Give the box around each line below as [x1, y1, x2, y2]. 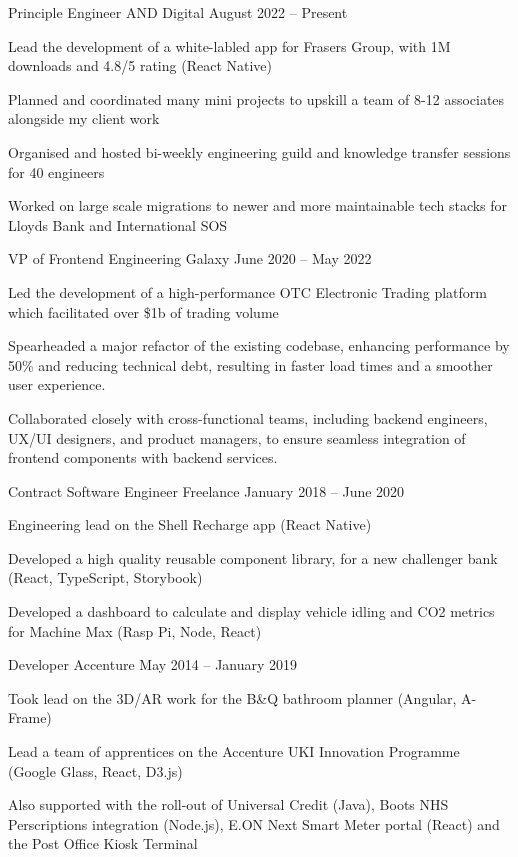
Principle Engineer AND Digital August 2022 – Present [8, 2, 348, 22]
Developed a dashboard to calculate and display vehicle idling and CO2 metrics [8, 601, 495, 622]
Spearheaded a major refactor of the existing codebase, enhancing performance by [8, 335, 510, 356]
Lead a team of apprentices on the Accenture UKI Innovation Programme [8, 741, 460, 762]
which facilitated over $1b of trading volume [8, 301, 279, 322]
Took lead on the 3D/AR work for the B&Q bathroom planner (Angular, [8, 687, 457, 708]
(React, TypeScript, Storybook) [8, 567, 203, 588]
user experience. [8, 374, 106, 395]
